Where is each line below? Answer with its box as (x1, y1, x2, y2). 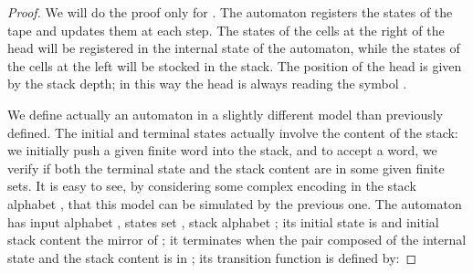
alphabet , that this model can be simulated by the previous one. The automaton (7, 194, 462, 213)
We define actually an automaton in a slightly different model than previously (7, 104, 444, 123)
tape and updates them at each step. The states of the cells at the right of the (7, 20, 445, 39)
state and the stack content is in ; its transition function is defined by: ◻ (7, 247, 417, 267)
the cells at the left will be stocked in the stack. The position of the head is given (7, 56, 462, 75)
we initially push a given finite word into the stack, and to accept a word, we (7, 141, 437, 160)
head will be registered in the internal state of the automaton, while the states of (7, 38, 460, 58)
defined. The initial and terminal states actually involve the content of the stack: (7, 122, 458, 142)
